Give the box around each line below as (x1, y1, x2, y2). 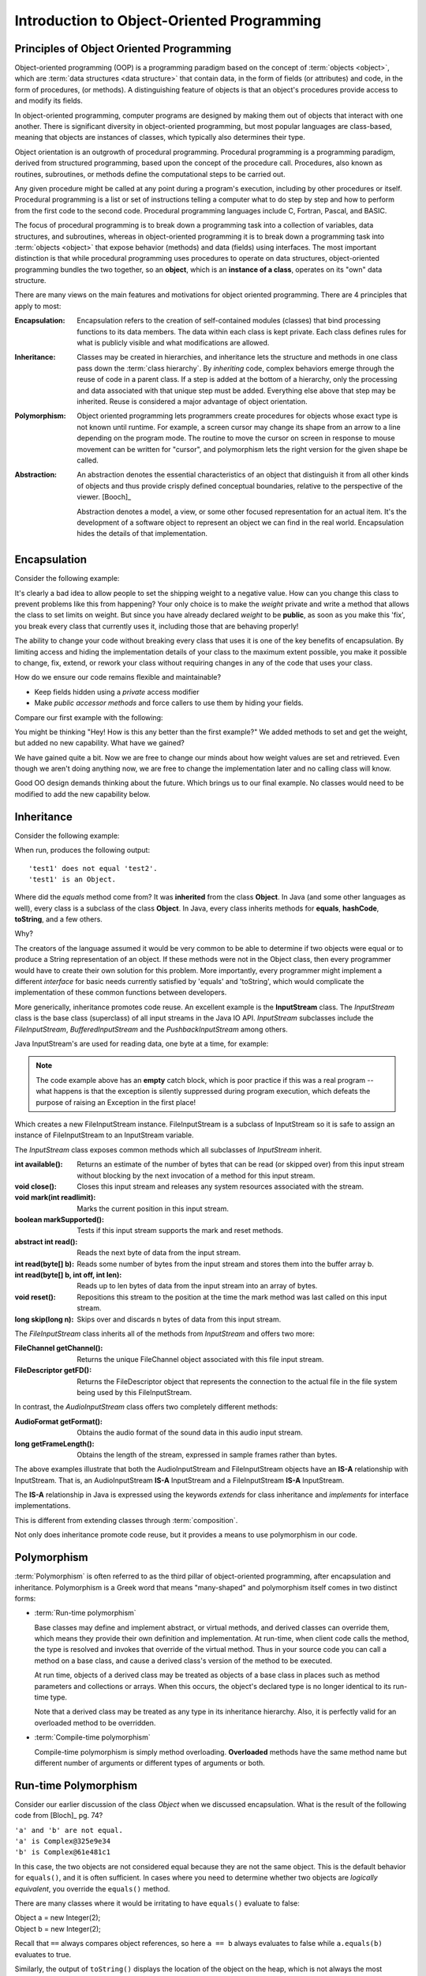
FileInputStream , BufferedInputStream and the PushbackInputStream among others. (14, 1024, 288, 1034)
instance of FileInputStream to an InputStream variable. (14, 1130, 194, 1140)
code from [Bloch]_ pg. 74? (14, 1811, 103, 1820)
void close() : (14, 1182, 57, 1191)
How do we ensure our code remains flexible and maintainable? (14, 673, 221, 682)
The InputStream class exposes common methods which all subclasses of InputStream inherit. (14, 1144, 323, 1154)
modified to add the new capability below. (14, 789, 151, 798)
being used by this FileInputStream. (77, 1387, 192, 1397)
